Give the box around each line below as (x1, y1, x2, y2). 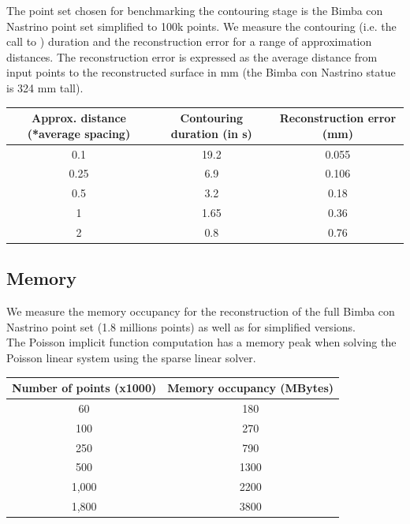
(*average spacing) (27, 125, 131, 141)
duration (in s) (170, 125, 252, 141)
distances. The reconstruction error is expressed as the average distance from (6, 48, 378, 65)
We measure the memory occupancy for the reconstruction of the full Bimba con (6, 303, 395, 320)
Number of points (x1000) (12, 380, 157, 396)
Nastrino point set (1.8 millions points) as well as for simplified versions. (6, 318, 356, 335)
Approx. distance (32, 110, 126, 126)
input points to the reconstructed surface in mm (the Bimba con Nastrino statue (6, 64, 396, 80)
